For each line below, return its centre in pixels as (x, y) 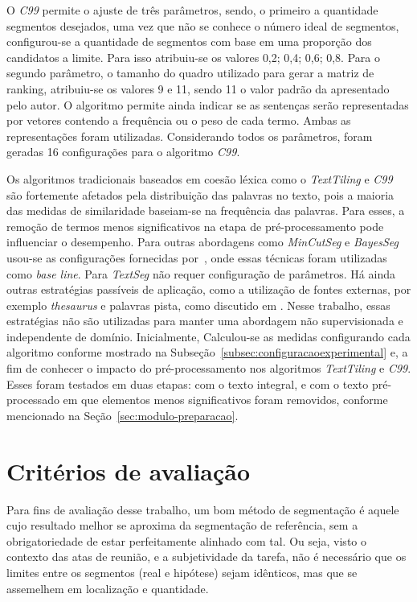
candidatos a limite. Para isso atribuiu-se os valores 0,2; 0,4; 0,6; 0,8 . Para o (193, 57)
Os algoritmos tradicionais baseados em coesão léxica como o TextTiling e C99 (200, 178)
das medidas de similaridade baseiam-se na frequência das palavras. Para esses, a (206, 210)
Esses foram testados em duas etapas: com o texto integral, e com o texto (188, 383)
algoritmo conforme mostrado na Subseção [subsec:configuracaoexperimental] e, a (207, 352)
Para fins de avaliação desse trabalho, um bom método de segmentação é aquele (203, 509)
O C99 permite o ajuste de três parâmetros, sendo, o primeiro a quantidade (192, 10)
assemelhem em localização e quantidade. (108, 588)
